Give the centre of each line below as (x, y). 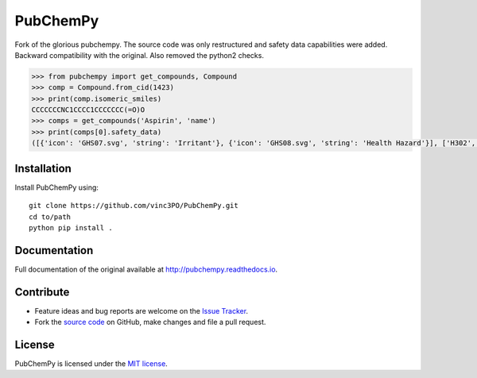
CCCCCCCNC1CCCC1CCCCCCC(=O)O (88, 110)
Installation (43, 168)
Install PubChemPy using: (57, 187)
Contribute (42, 292)
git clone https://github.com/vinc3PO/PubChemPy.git (134, 206)
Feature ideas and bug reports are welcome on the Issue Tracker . (142, 310)
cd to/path (50, 217)
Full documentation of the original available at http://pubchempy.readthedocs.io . (146, 269)
